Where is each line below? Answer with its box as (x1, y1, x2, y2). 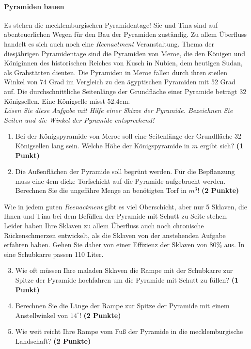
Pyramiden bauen (4, 1, 64, 11)
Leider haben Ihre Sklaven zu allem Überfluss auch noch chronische (4, 221, 204, 231)
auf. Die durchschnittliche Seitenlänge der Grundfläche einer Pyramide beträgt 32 (4, 86, 247, 96)
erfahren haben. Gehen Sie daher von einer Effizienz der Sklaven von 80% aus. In (4, 239, 245, 250)
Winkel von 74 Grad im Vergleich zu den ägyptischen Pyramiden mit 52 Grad (4, 77, 235, 87)
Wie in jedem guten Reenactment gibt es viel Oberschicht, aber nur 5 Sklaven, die (4, 201, 247, 211)
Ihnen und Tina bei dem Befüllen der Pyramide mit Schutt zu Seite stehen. (4, 211, 228, 221)
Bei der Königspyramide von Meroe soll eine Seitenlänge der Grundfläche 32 (15, 131, 241, 141)
